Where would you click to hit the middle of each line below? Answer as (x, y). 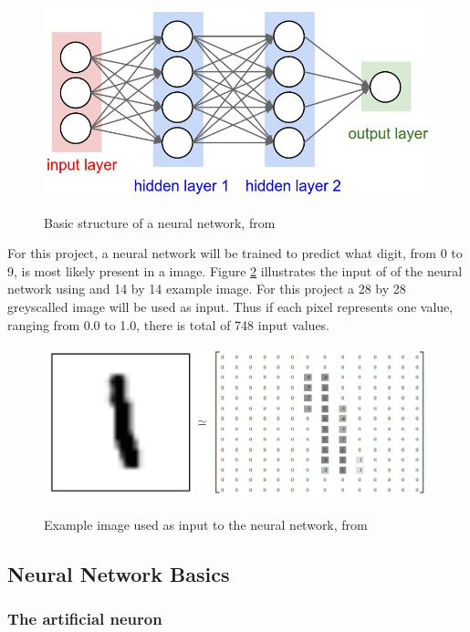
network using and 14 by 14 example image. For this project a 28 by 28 (207, 289)
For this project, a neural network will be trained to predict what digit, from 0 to (235, 253)
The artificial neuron (85, 619)
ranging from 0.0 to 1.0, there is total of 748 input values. (169, 324)
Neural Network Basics (119, 573)
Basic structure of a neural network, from (160, 222)
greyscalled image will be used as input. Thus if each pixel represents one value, (230, 306)
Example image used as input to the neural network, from (206, 524)
